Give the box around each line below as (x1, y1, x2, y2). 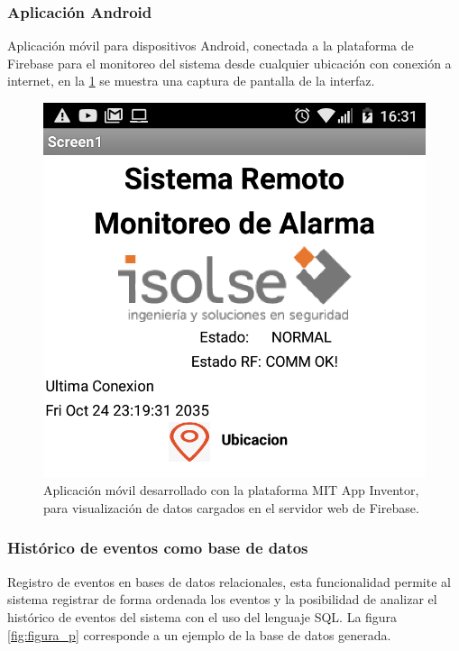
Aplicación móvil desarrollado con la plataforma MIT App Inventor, (43, 481, 419, 500)
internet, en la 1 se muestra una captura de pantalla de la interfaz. (7, 71, 375, 90)
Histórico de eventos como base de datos (7, 536, 308, 559)
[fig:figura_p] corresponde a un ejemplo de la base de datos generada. (7, 625, 391, 644)
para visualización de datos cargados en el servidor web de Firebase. (43, 498, 419, 517)
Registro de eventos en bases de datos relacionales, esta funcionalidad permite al (7, 572, 451, 591)
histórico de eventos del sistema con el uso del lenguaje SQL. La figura (7, 607, 398, 626)
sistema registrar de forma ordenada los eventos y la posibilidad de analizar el (7, 590, 437, 609)
